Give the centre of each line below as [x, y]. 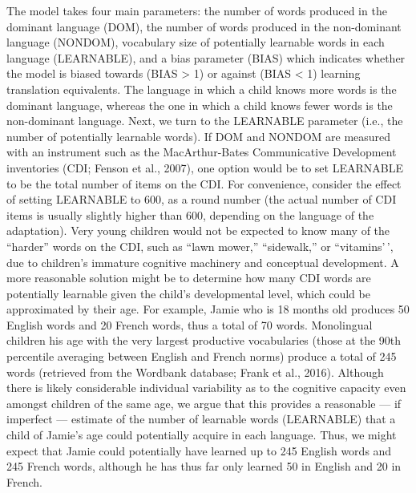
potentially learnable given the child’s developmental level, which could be [188, 293]
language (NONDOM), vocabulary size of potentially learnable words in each [196, 42]
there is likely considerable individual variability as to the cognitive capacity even [206, 388]
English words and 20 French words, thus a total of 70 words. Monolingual [190, 324]
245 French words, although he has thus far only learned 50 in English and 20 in [204, 466]
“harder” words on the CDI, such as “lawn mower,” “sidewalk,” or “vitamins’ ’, [200, 246]
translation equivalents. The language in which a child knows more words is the [202, 89]
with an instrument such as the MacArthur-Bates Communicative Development [202, 152]
